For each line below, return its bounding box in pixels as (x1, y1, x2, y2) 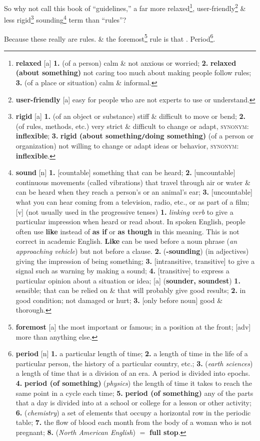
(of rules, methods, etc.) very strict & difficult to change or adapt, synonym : (15, 120, 249, 131)
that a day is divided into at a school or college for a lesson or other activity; (15, 397, 251, 408)
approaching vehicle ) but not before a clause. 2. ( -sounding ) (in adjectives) (15, 245, 249, 256)
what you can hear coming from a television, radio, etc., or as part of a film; (15, 196, 249, 207)
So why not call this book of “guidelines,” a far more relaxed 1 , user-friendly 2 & (4, 2, 246, 13)
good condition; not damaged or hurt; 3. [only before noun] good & (15, 295, 223, 305)
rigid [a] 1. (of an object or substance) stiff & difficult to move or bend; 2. (15, 111, 246, 121)
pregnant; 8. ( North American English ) (15, 427, 135, 437)
